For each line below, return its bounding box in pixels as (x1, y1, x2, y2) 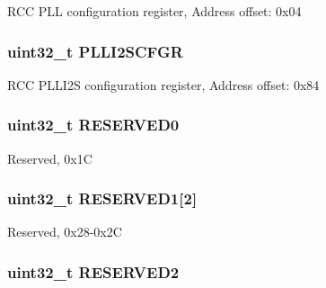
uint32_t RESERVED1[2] (7, 187, 198, 210)
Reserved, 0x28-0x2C (7, 222, 122, 241)
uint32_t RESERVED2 (7, 260, 180, 283)
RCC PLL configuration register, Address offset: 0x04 (7, 2, 302, 20)
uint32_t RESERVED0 (7, 113, 180, 136)
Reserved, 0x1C (7, 148, 93, 167)
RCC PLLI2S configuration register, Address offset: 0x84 (7, 75, 320, 94)
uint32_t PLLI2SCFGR (7, 40, 183, 62)
